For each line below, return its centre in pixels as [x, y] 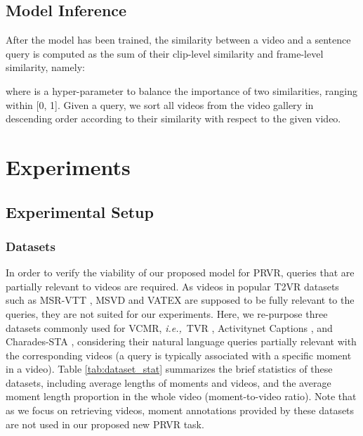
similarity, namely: [45, 67]
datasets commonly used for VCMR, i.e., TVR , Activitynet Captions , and [169, 327]
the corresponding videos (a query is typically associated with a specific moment [179, 355]
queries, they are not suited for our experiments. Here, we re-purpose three [167, 313]
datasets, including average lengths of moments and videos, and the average [169, 382]
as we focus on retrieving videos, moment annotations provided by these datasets [180, 410]
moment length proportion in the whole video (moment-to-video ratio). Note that [181, 396]
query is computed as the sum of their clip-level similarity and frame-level [165, 53]
